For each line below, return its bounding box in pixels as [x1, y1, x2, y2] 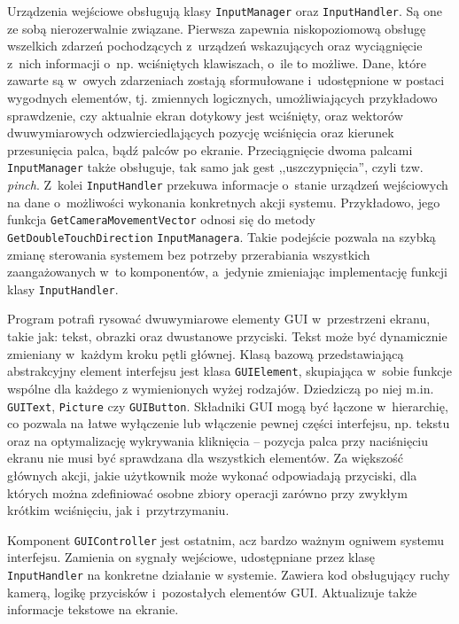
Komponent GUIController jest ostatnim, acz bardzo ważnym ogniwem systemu [7, 530, 445, 549]
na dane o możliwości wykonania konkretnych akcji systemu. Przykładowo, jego [7, 192, 440, 211]
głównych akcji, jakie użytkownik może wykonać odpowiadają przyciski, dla [7, 465, 417, 484]
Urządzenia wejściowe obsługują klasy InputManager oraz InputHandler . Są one [7, 2, 443, 19]
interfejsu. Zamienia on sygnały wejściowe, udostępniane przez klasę [7, 548, 376, 566]
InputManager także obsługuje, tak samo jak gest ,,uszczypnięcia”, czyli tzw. [7, 158, 424, 176]
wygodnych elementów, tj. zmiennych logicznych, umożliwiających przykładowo [7, 89, 438, 107]
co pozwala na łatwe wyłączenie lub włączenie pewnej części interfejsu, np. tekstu [7, 414, 450, 433]
